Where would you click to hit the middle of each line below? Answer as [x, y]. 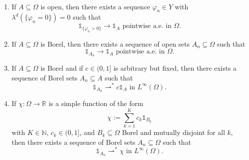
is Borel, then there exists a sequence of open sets [115, 43]
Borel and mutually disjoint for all [174, 132]
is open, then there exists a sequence [95, 6]
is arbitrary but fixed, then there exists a [175, 68]
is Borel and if [62, 68]
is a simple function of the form [96, 103]
